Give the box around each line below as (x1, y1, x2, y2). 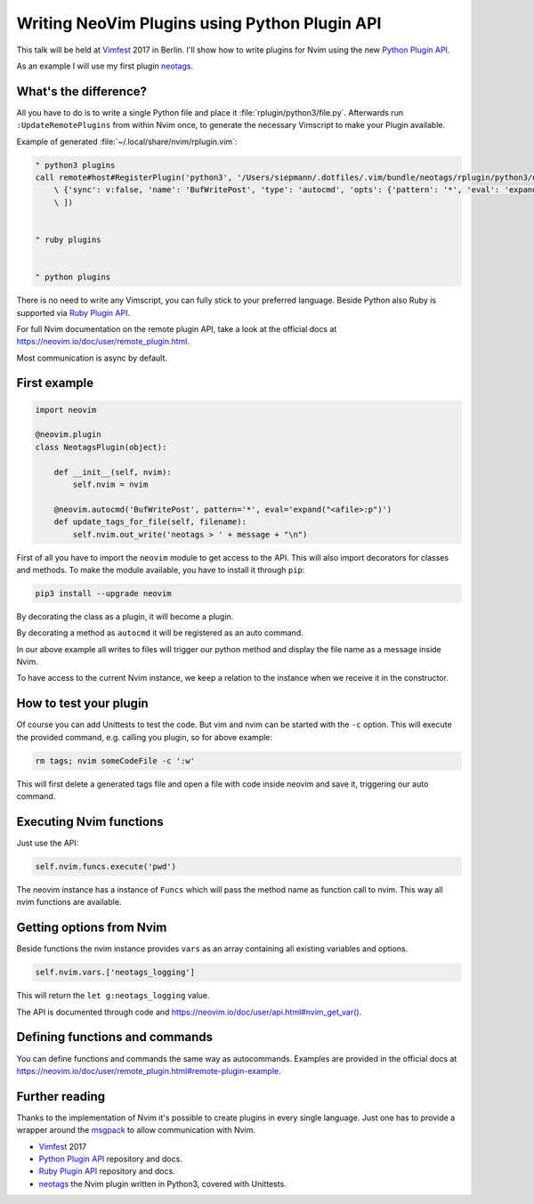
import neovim (35, 405, 97, 415)
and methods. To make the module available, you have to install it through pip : (16, 564, 305, 575)
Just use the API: (16, 837, 79, 849)
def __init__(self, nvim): (53, 467, 173, 477)
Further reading (16, 1088, 106, 1103)
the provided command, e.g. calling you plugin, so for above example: (16, 731, 273, 742)
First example (16, 376, 94, 391)
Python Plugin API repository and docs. (38, 1153, 182, 1165)
